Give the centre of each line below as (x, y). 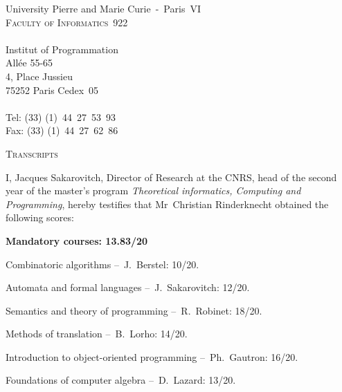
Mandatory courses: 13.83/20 (77, 240)
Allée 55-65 (29, 63)
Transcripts (32, 153)
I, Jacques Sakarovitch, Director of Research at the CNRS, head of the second (171, 177)
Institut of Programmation (62, 49)
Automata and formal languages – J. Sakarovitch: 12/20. (128, 287)
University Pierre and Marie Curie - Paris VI (103, 8)
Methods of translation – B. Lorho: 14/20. (97, 334)
